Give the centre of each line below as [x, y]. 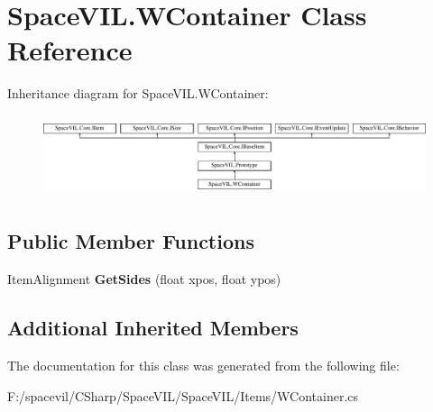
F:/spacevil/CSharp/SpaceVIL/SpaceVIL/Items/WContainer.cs [183, 395]
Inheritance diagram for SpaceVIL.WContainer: [138, 93]
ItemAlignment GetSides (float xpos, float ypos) [144, 279]
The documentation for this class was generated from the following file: [203, 366]
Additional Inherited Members [153, 328]
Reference [70, 50]
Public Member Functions [131, 241]
